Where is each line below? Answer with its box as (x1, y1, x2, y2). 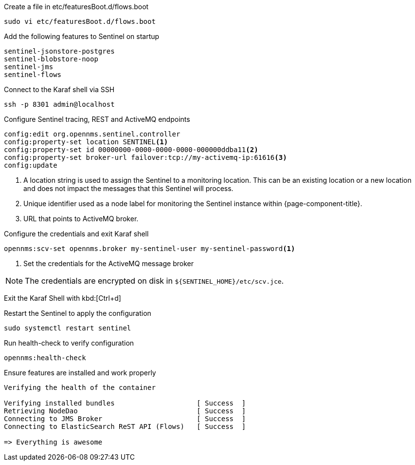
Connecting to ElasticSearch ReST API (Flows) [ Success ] (4, 423, 246, 430)
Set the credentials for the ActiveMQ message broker (23, 259, 194, 268)
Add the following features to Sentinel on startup (4, 32, 160, 40)
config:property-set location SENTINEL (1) (4, 138, 168, 146)
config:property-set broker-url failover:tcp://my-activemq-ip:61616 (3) (4, 154, 287, 161)
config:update (4, 161, 57, 169)
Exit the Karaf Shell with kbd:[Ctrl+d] (4, 294, 121, 302)
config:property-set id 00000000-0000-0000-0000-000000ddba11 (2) (4, 146, 258, 154)
